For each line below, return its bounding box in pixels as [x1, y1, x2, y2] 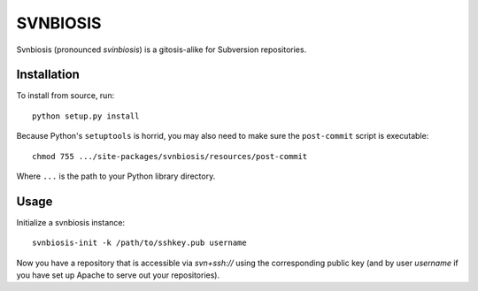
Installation [16, 67, 80, 82]
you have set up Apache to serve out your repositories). [16, 270, 220, 280]
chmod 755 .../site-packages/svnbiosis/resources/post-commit [32, 151, 308, 161]
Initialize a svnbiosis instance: [16, 217, 126, 227]
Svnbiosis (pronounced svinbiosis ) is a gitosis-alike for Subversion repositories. [16, 44, 307, 55]
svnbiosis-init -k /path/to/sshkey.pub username [32, 238, 247, 248]
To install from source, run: [16, 90, 115, 101]
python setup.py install [32, 111, 140, 121]
